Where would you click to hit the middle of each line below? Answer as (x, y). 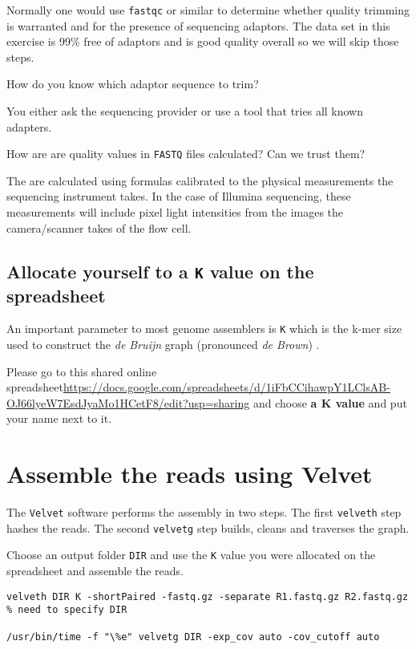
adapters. (29, 126)
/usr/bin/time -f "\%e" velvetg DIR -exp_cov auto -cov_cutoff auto (193, 637)
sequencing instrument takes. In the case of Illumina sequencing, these (179, 196)
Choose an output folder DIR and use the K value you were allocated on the (191, 555)
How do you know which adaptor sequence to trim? (133, 84)
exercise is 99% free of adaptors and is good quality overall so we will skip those (203, 41)
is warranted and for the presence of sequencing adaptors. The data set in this (198, 25)
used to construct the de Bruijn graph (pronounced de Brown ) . (163, 345)
